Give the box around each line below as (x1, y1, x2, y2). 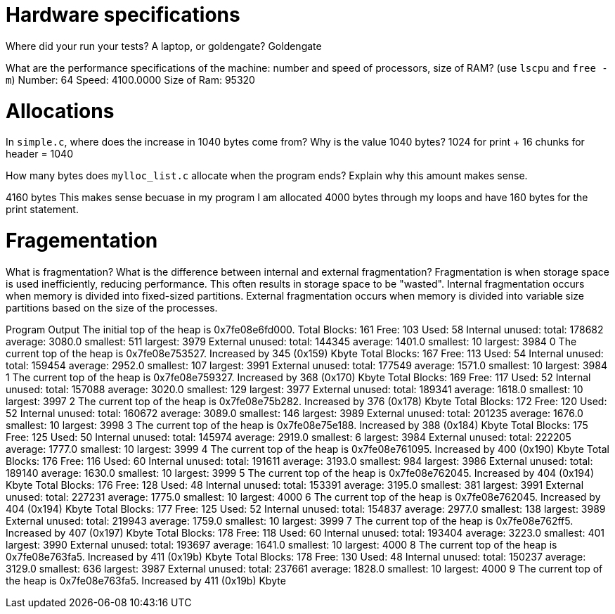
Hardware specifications (6, 3, 240, 27)
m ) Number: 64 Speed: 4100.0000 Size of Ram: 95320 (6, 73, 255, 86)
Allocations (6, 98, 115, 123)
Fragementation (6, 229, 158, 252)
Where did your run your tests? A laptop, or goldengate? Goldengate (6, 39, 322, 52)
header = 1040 (6, 148, 73, 160)
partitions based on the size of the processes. (6, 301, 218, 314)
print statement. (6, 203, 79, 216)
